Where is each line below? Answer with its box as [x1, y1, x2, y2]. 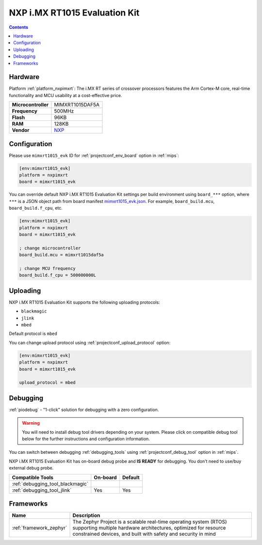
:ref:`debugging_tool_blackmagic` [12, 480, 89, 487]
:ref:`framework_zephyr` [12, 525, 67, 531]
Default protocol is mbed [9, 330, 58, 337]
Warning [22, 420, 40, 426]
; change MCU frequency [19, 265, 76, 271]
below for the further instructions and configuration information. [22, 436, 150, 442]
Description [72, 512, 100, 519]
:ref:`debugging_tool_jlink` [12, 487, 72, 494]
